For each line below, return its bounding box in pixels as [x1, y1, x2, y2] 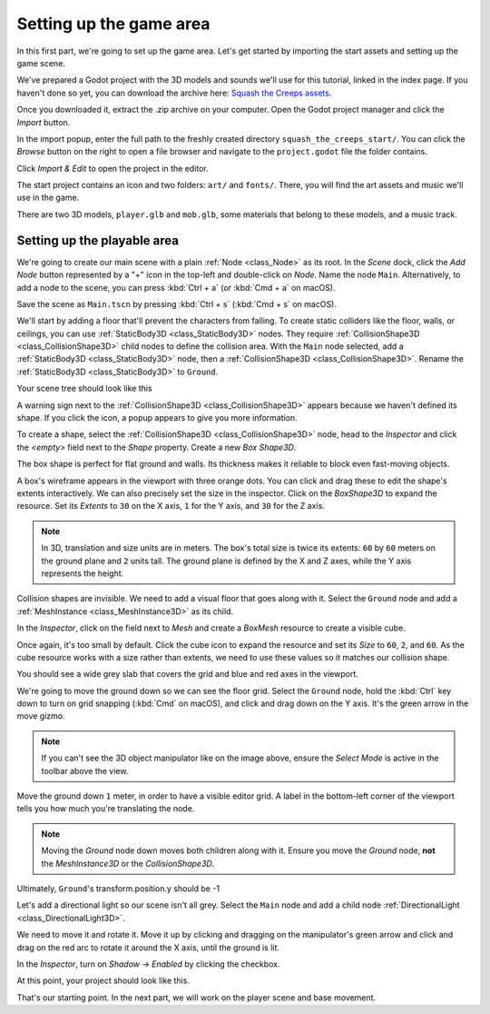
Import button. [16, 116, 71, 127]
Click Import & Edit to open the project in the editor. [16, 163, 209, 174]
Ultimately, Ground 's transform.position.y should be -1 [16, 882, 220, 894]
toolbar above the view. [41, 765, 129, 776]
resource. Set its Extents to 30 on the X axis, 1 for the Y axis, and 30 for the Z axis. [16, 501, 326, 512]
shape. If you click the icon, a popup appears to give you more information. [16, 413, 299, 423]
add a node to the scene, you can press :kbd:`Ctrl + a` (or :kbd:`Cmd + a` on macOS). [16, 282, 336, 293]
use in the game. [16, 192, 80, 204]
